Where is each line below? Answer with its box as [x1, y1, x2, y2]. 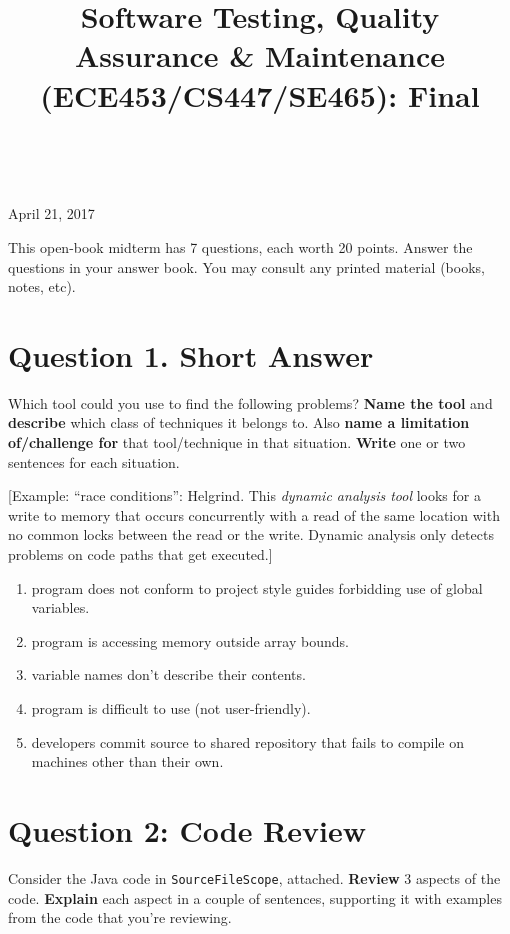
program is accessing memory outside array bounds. [31, 630, 349, 651]
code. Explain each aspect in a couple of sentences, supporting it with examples [8, 887, 502, 908]
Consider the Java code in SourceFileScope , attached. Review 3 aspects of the [8, 867, 501, 888]
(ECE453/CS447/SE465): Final [40, 74, 480, 115]
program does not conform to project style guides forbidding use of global [31, 577, 483, 598]
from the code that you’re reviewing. [8, 907, 232, 928]
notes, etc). [8, 276, 76, 297]
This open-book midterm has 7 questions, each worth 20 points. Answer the [8, 236, 473, 257]
